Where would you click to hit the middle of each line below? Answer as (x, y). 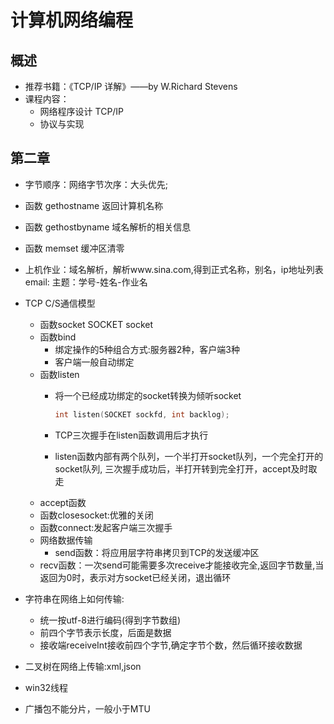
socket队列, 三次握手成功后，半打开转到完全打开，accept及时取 (186, 468)
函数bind (58, 337)
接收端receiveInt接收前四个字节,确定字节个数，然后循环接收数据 (171, 645)
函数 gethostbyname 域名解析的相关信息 (108, 227)
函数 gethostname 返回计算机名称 (94, 205)
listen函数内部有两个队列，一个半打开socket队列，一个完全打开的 (189, 456)
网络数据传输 (66, 540)
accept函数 (63, 502)
